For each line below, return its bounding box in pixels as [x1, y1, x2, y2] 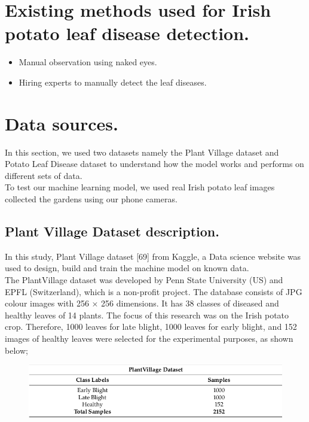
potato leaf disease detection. [5, 21, 250, 45]
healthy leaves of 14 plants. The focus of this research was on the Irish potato [5, 308, 289, 321]
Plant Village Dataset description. [5, 221, 219, 240]
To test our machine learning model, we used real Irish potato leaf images [5, 181, 275, 193]
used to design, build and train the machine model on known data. [5, 262, 249, 274]
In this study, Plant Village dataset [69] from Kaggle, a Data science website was [5, 250, 301, 262]
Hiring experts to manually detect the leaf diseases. [19, 75, 207, 88]
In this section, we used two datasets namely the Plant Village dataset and [5, 145, 279, 158]
